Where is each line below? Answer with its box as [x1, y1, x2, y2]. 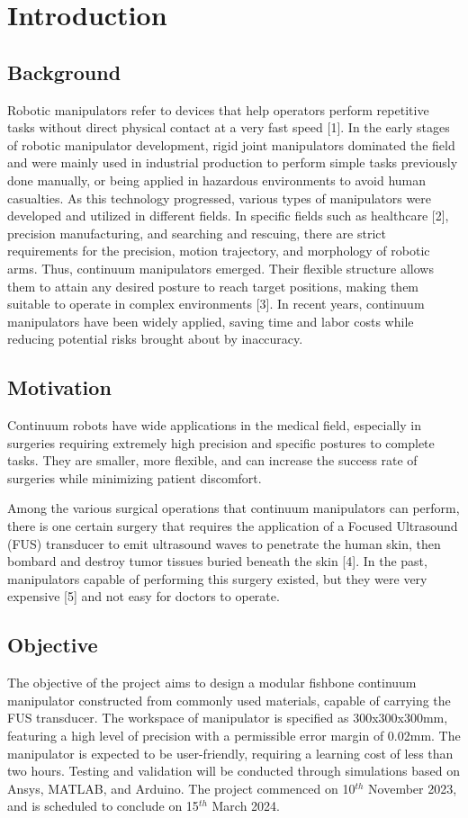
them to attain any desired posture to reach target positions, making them [7, 276, 419, 295]
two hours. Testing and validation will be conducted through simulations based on [7, 761, 460, 780]
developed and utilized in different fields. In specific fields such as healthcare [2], [7, 206, 449, 225]
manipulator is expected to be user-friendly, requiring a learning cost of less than [7, 743, 454, 762]
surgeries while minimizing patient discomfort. [7, 468, 262, 487]
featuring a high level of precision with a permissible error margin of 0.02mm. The [7, 726, 461, 745]
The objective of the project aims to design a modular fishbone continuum [7, 673, 417, 692]
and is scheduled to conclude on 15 [7, 796, 199, 815]
